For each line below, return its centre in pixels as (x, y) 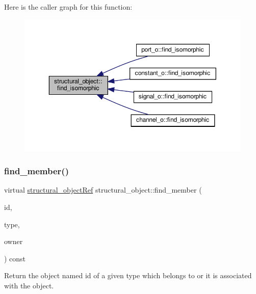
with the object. (29, 285)
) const (15, 258)
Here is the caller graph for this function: (68, 7)
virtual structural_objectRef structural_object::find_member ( (103, 190)
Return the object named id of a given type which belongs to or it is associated (128, 275)
